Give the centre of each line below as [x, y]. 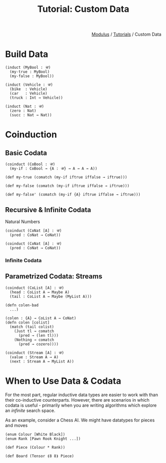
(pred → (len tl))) [38, 335]
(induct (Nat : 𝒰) [25, 107]
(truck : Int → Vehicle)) [36, 98]
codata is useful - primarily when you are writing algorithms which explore [81, 405]
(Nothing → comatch [34, 340]
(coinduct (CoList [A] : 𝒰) [35, 288]
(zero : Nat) [23, 111]
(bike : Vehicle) [29, 89]
